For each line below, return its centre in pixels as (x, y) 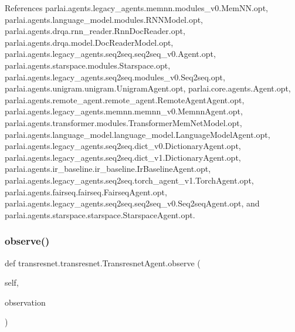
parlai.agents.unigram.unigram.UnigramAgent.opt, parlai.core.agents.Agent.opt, (148, 88)
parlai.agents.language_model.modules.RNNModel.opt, (104, 19)
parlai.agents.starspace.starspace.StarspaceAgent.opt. (100, 214)
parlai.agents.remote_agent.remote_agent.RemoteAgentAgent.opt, (125, 99)
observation (25, 302)
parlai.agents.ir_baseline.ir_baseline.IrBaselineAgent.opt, (108, 169)
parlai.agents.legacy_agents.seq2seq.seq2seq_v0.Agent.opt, (110, 54)
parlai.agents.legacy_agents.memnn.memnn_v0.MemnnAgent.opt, (124, 111)
